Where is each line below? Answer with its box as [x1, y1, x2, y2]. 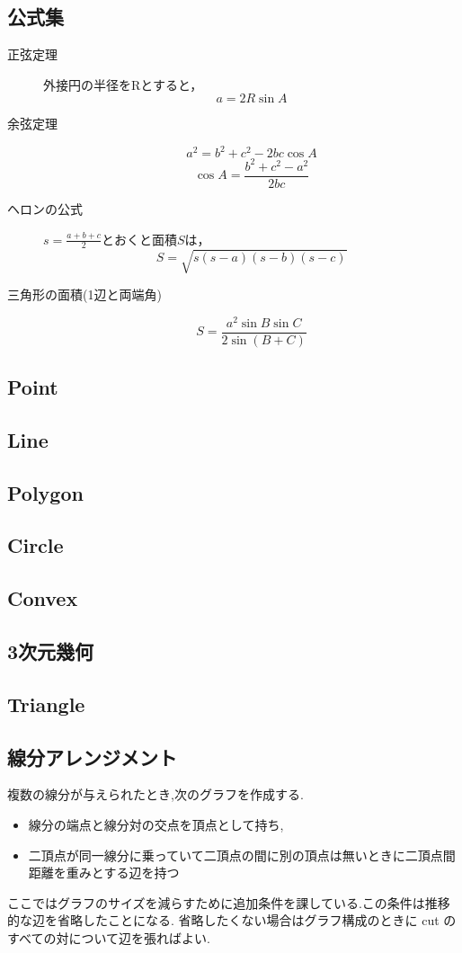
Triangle [7, 690, 85, 717]
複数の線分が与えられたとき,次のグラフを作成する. [7, 785, 304, 804]
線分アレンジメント [7, 743, 177, 770]
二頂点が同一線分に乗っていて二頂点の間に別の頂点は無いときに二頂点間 [28, 845, 456, 864]
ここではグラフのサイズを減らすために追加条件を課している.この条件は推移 [7, 893, 450, 912]
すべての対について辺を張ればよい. [7, 928, 210, 947]
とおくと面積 [102, 229, 177, 248]
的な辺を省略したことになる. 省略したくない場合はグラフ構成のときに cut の [7, 911, 457, 930]
